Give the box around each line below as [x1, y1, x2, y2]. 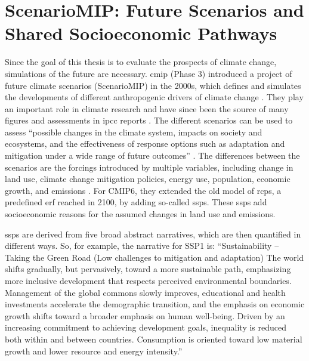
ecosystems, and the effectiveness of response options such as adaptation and [5, 137, 285, 150]
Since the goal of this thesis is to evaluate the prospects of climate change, [5, 55, 277, 68]
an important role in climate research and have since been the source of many [5, 102, 289, 115]
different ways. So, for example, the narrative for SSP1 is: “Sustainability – [5, 239, 279, 252]
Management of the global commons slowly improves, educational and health [5, 286, 286, 298]
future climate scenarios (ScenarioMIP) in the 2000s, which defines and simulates [5, 79, 301, 91]
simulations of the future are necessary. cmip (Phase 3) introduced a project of [5, 67, 292, 79]
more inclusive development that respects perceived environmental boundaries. [5, 274, 292, 286]
